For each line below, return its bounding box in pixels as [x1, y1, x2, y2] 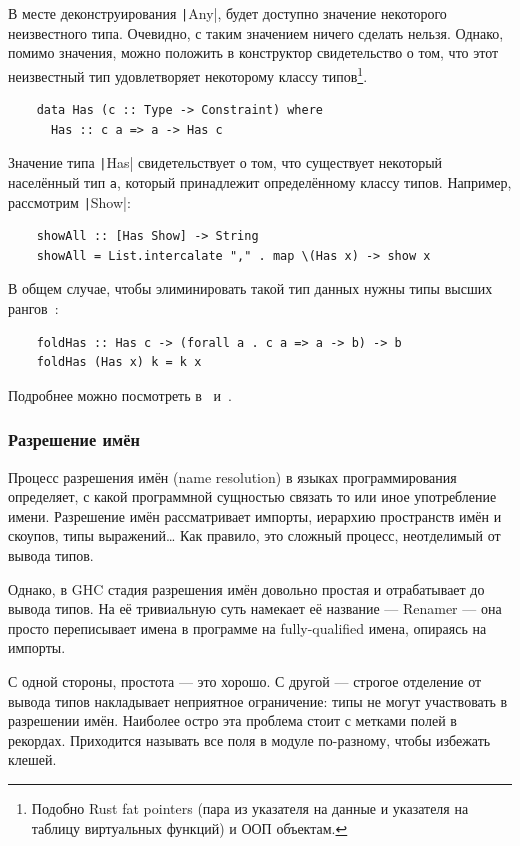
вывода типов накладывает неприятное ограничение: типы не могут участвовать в [8, 690, 508, 711]
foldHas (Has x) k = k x [36, 355, 202, 370]
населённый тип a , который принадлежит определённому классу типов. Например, [8, 171, 512, 192]
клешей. [8, 749, 57, 770]
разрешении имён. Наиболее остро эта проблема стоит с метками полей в [8, 710, 457, 731]
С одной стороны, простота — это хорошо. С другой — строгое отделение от [8, 670, 482, 691]
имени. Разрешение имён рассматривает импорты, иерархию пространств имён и [8, 505, 502, 526]
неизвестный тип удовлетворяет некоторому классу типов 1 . [8, 62, 368, 86]
